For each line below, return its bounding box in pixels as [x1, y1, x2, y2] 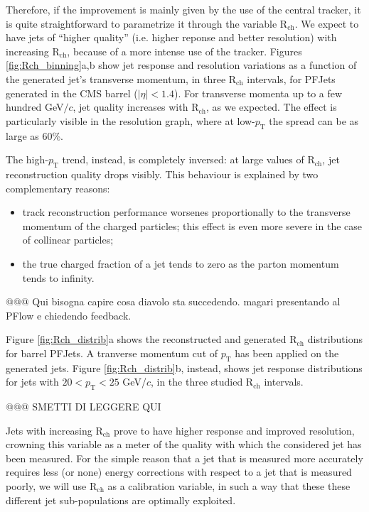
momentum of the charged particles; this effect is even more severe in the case [22, 218, 362, 233]
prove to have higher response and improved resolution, [113, 423, 355, 437]
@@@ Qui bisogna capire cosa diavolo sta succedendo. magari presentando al [6, 294, 341, 309]
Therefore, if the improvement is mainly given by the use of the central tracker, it [6, 2, 361, 16]
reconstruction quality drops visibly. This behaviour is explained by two [6, 166, 319, 181]
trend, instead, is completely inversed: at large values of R [62, 152, 315, 167]
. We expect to [294, 16, 359, 31]
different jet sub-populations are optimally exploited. [6, 492, 236, 507]
